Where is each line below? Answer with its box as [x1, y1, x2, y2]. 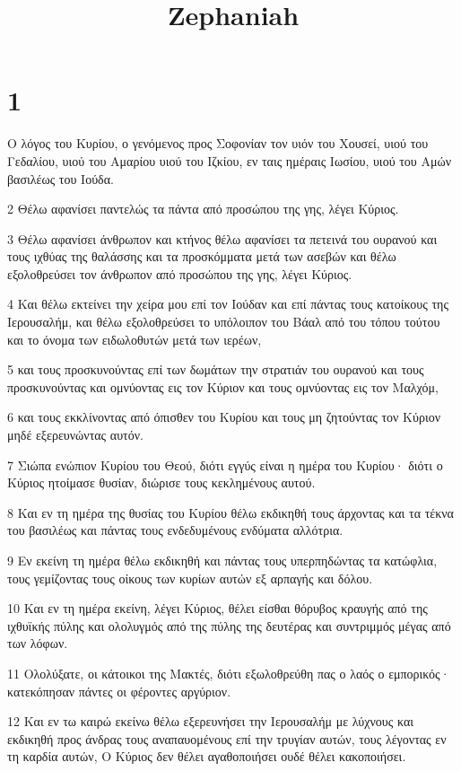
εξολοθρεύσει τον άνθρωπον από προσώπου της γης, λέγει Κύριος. [7, 264, 352, 283]
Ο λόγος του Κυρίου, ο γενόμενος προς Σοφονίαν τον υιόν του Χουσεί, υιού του [7, 134, 429, 153]
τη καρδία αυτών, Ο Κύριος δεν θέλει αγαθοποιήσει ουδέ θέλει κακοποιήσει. [7, 747, 406, 766]
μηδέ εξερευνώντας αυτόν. [7, 425, 144, 444]
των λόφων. [7, 634, 68, 653]
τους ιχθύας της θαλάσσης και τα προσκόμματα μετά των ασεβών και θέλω [7, 247, 396, 266]
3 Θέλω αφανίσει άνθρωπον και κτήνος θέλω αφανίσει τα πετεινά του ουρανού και [7, 229, 438, 248]
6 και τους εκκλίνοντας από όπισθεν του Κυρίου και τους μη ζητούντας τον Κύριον [7, 407, 441, 426]
